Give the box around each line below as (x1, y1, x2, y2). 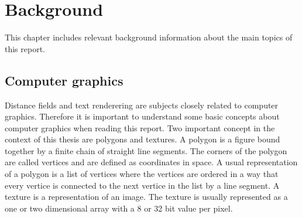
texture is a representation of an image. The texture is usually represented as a (5, 190, 288, 203)
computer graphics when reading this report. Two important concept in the (5, 121, 275, 134)
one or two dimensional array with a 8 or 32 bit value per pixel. (5, 202, 233, 214)
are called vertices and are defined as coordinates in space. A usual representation (5, 156, 298, 168)
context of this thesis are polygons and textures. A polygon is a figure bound (5, 133, 280, 145)
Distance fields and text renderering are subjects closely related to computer (5, 98, 279, 111)
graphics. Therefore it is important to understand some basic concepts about (5, 110, 280, 122)
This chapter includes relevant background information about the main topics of (5, 31, 293, 43)
